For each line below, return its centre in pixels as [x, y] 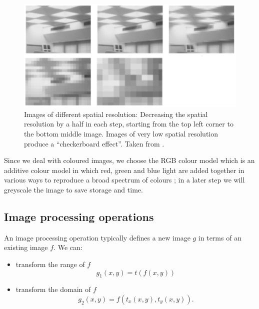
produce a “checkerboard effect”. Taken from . [94, 143]
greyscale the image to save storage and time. [73, 189]
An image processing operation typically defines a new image [97, 237]
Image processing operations [79, 216]
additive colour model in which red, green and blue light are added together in [124, 170]
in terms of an [220, 237]
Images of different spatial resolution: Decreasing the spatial [116, 114]
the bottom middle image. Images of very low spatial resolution [121, 133]
